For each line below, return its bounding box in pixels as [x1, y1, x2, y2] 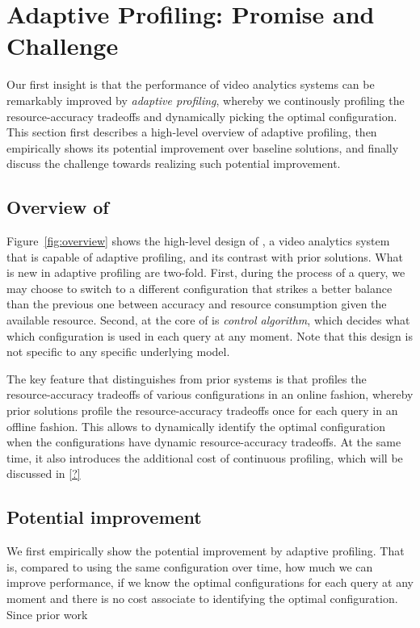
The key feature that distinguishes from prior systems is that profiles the [6, 370, 367, 387]
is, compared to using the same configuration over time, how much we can [6, 558, 373, 575]
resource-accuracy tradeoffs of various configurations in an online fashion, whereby [6, 386, 414, 403]
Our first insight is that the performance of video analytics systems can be [6, 76, 375, 93]
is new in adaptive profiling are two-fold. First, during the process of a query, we [6, 264, 405, 281]
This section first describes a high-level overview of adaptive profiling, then [6, 124, 377, 140]
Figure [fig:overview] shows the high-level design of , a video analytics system [6, 232, 390, 249]
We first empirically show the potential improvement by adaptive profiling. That [6, 542, 405, 559]
